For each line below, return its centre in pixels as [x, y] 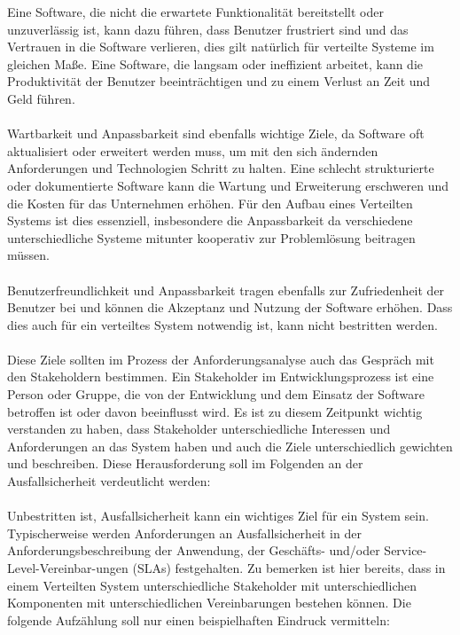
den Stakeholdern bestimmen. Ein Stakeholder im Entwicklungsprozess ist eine [221, 376]
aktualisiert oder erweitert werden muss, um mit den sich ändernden [193, 150]
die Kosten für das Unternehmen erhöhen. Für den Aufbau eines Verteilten [210, 203]
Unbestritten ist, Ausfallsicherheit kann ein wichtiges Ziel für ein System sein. [218, 516]
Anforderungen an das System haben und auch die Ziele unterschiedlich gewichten [230, 446]
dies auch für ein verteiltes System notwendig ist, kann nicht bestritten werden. [222, 324]
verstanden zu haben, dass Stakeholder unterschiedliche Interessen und [199, 429]
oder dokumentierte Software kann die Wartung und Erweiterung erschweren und [228, 185]
